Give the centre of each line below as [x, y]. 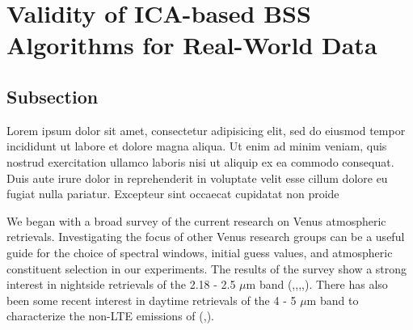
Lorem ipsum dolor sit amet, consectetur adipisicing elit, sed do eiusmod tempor [206, 130]
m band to [333, 300]
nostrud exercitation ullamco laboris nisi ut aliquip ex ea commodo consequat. [200, 161]
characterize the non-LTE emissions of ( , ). [110, 316]
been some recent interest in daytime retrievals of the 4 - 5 [152, 300]
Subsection [53, 96]
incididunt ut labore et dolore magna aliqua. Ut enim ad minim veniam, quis [197, 146]
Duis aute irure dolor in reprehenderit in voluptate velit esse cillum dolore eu [197, 178]
